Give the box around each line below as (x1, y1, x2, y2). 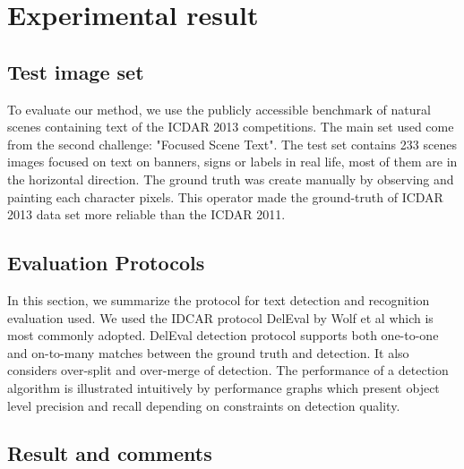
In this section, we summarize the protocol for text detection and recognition (7, 290, 430, 309)
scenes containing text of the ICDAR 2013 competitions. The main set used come (7, 117, 454, 136)
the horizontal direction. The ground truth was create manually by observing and (7, 169, 454, 188)
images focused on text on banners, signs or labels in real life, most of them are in (7, 152, 458, 171)
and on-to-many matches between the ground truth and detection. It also (7, 343, 409, 362)
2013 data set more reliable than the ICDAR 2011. (7, 205, 286, 224)
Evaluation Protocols (7, 249, 205, 277)
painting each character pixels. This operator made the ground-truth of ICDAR (7, 187, 443, 206)
